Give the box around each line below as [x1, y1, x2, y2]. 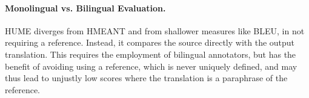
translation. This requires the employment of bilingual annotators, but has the [5, 47, 296, 60]
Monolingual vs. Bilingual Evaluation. [5, 1, 166, 14]
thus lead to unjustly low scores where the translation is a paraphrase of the [5, 72, 288, 84]
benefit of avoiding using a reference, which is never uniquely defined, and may [5, 60, 297, 72]
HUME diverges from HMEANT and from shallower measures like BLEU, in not [5, 24, 305, 37]
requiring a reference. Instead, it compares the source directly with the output [5, 36, 295, 49]
